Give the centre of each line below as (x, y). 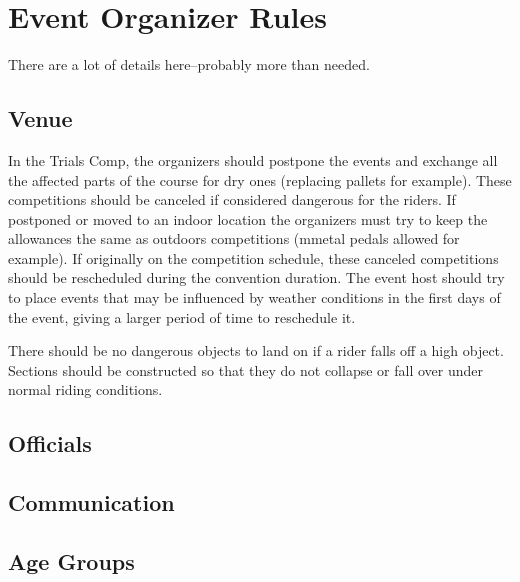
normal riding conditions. (85, 389)
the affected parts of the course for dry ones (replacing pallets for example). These (260, 179)
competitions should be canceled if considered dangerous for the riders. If (232, 199)
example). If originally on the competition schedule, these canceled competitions (253, 257)
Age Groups (71, 561)
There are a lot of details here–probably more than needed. (189, 64)
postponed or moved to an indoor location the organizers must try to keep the (248, 218)
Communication (91, 502)
